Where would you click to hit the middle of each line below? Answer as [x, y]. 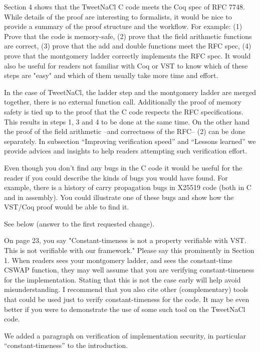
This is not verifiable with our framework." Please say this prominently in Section [129, 250]
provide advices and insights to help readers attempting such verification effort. [126, 151]
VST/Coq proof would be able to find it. [67, 207]
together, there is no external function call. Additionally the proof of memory [123, 102]
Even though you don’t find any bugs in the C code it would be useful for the [123, 167]
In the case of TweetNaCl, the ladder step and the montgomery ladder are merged [130, 92]
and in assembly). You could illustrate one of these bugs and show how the [119, 197]
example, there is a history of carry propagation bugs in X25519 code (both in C [128, 187]
